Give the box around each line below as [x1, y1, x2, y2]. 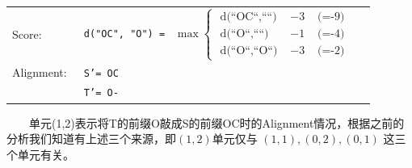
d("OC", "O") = [83, 28, 166, 40]
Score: [12, 25, 42, 42]
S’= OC [83, 67, 119, 79]
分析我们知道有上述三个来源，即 [6, 130, 176, 147]
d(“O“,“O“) [220, 45, 278, 57]
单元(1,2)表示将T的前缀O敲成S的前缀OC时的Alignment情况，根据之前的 [28, 114, 405, 131]
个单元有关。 [6, 145, 74, 162]
